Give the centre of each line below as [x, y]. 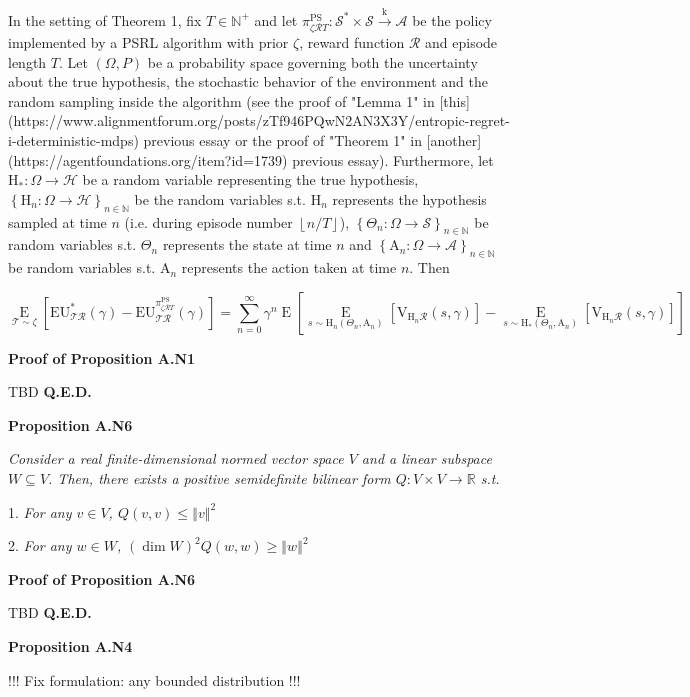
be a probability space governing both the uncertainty [312, 61]
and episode [461, 41]
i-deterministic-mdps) [73, 139]
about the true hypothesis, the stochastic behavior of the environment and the [248, 81]
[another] [454, 139]
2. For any [40, 545]
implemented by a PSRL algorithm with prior [148, 41]
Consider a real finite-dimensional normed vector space [176, 458]
